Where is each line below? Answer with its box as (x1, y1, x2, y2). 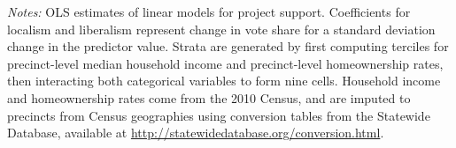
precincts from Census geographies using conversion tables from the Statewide (7, 106, 430, 124)
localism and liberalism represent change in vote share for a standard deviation (7, 19, 436, 38)
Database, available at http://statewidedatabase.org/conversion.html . (7, 123, 384, 142)
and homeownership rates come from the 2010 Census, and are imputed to (7, 88, 411, 107)
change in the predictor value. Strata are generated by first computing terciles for (7, 37, 449, 55)
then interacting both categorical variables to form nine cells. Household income (7, 71, 441, 90)
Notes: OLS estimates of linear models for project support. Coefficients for (7, 3, 411, 20)
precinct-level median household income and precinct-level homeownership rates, (7, 54, 444, 72)
